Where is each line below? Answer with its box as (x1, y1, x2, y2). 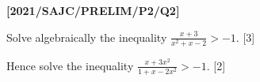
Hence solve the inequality (6, 57, 134, 73)
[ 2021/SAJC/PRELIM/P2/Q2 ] (6, 2, 180, 18)
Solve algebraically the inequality (6, 28, 167, 45)
